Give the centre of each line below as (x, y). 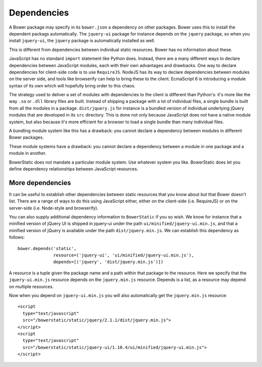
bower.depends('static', (47, 248)
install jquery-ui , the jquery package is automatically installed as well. (82, 41)
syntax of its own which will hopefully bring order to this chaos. (72, 85)
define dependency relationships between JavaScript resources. (74, 169)
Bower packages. (26, 137)
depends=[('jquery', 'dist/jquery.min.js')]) (108, 262)
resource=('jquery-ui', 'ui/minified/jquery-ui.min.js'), (124, 255)
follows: (17, 237)
